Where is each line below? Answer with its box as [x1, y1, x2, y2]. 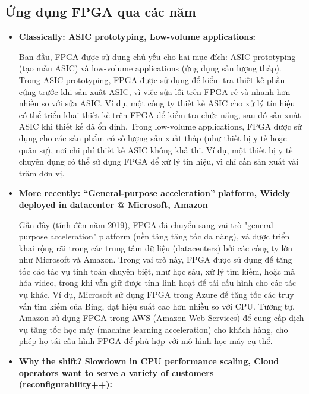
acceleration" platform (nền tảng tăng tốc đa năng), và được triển [50, 230, 290, 242]
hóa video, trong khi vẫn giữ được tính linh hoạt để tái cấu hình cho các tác [18, 276, 297, 289]
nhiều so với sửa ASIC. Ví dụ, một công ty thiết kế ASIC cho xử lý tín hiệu [18, 97, 295, 109]
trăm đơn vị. [18, 166, 65, 179]
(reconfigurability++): [18, 378, 113, 390]
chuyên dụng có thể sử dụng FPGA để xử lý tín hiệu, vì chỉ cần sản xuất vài [18, 155, 299, 168]
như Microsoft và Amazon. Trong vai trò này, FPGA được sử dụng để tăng [18, 253, 292, 266]
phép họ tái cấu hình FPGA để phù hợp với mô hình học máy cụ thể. [18, 335, 273, 347]
